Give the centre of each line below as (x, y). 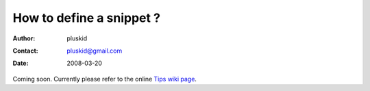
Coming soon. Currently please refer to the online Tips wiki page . (104, 79)
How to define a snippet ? (87, 18)
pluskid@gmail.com (95, 51)
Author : (24, 38)
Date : (21, 63)
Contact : (26, 51)
